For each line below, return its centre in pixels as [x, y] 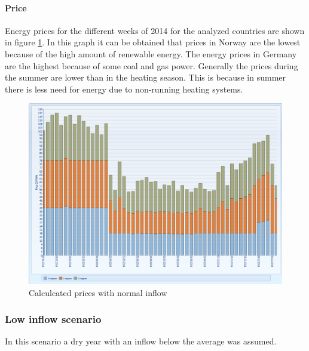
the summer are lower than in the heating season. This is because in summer [146, 77]
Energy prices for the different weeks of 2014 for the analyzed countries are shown [155, 30]
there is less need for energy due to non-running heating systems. [124, 89]
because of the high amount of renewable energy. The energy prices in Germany [151, 53]
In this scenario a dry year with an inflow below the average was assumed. [141, 341]
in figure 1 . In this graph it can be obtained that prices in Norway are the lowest [153, 42]
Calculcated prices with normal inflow [98, 292]
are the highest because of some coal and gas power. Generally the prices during [152, 65]
